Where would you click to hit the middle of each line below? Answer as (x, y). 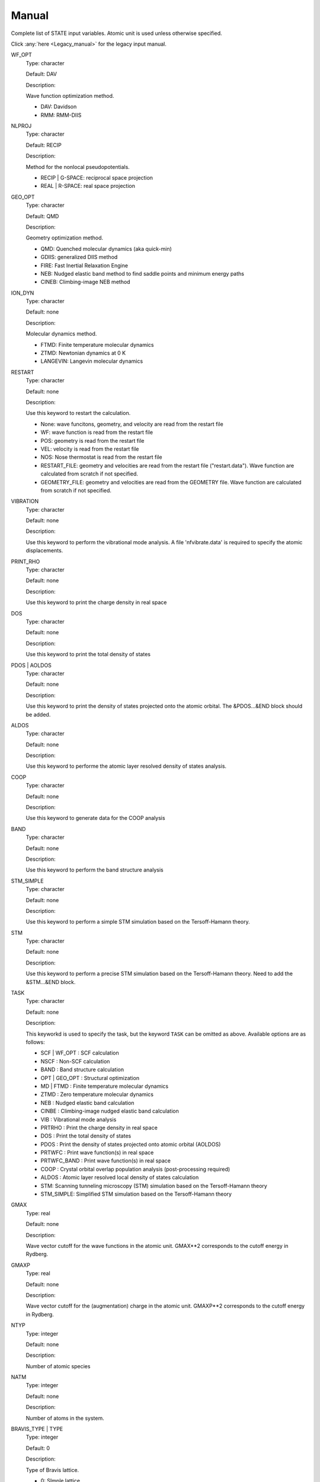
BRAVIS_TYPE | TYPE (37, 1429)
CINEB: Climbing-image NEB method (85, 282)
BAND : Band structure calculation (82, 1069)
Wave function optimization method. (70, 95)
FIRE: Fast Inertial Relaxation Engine (84, 265)
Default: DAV (41, 74)
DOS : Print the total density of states (86, 1136)
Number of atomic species (58, 1366)
